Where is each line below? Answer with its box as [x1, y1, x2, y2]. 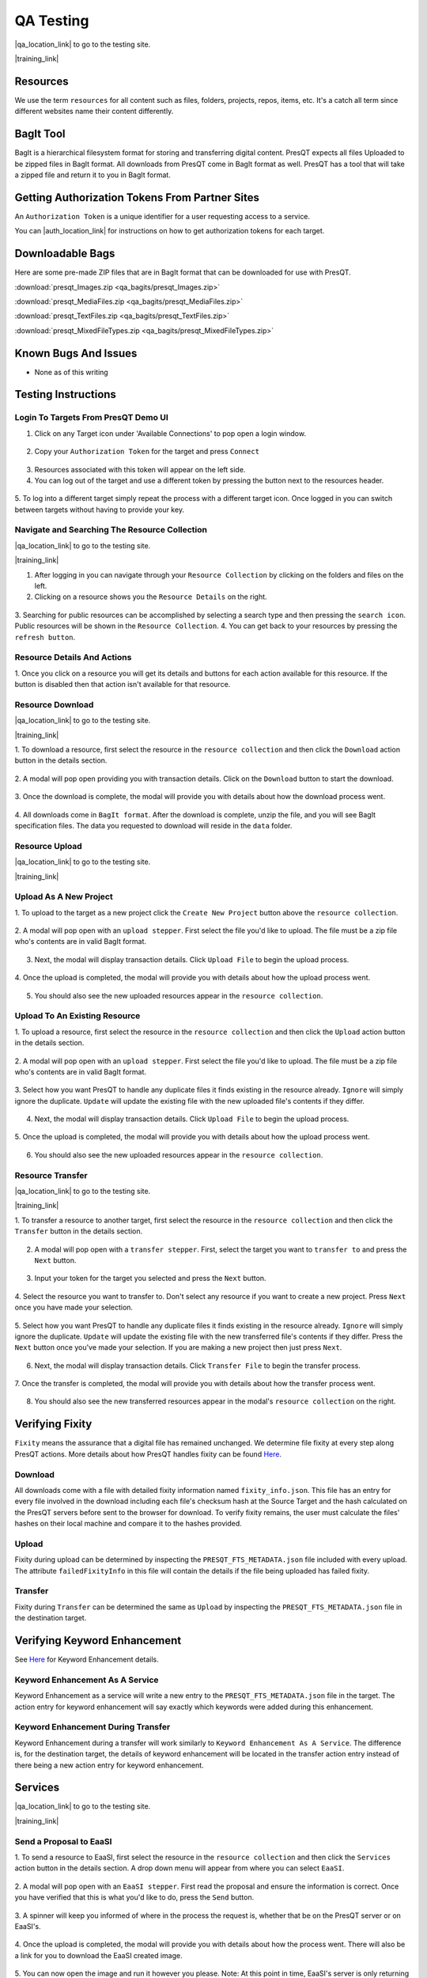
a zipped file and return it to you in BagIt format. [14, 170, 172, 180]
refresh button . [14, 632, 76, 642]
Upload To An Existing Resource [14, 1010, 141, 1021]
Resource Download [14, 699, 94, 710]
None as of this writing [34, 367, 108, 377]
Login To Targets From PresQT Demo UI [14, 412, 169, 423]
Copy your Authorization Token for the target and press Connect [34, 447, 260, 457]
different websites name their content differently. [14, 107, 174, 116]
